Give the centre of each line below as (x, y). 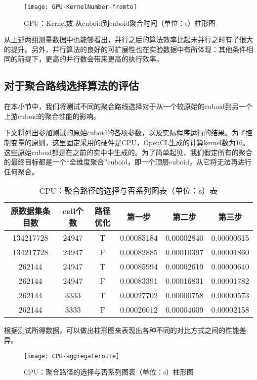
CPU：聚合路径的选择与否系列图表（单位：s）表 (128, 191)
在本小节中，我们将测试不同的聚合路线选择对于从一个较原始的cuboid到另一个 (128, 106)
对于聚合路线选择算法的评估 (71, 85)
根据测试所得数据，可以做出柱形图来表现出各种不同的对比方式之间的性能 (122, 330)
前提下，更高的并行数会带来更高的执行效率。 (90, 59)
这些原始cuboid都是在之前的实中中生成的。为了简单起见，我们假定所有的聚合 (128, 152)
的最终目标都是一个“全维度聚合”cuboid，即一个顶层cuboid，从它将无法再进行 (128, 162)
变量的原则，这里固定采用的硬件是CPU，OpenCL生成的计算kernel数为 (123, 142)
